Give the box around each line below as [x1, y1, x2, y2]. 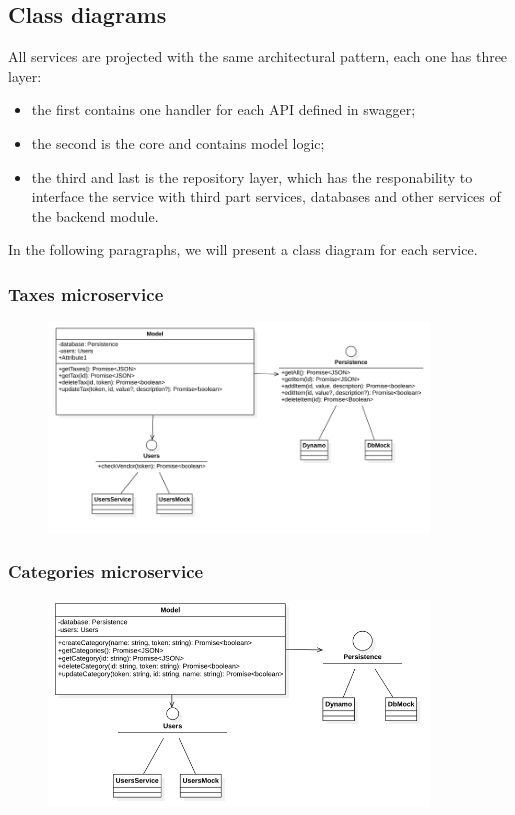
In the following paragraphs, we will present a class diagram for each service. [8, 239, 478, 260]
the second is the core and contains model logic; [31, 132, 325, 153]
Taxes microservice [8, 281, 164, 306]
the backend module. [31, 205, 159, 226]
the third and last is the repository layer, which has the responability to [31, 166, 473, 187]
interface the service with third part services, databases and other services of [31, 186, 501, 207]
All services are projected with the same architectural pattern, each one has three [8, 46, 508, 67]
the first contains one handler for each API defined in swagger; [31, 99, 416, 120]
